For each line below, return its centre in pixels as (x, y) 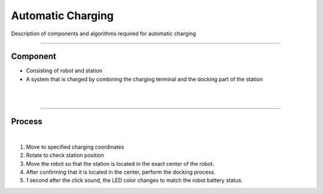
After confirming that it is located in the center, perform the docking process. (121, 172)
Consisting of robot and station (64, 71)
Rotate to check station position (65, 155)
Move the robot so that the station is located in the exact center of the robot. (120, 163)
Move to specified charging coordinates (75, 147)
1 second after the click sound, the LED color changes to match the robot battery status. (134, 180)
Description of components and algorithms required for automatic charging (103, 34)
